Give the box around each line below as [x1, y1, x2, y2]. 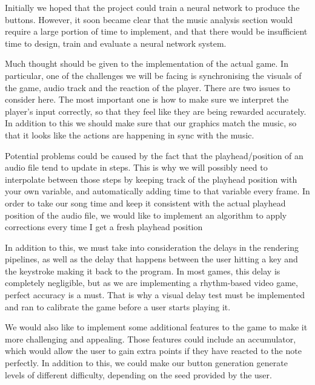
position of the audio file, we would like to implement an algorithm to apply [5, 208, 287, 221]
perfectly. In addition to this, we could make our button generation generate [5, 356, 288, 369]
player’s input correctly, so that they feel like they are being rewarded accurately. [5, 104, 307, 117]
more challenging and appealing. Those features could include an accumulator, [5, 332, 296, 345]
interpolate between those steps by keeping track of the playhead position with [5, 172, 297, 185]
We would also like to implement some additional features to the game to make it [5, 321, 308, 333]
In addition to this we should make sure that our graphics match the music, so [5, 117, 297, 129]
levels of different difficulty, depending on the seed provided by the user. [5, 368, 272, 381]
